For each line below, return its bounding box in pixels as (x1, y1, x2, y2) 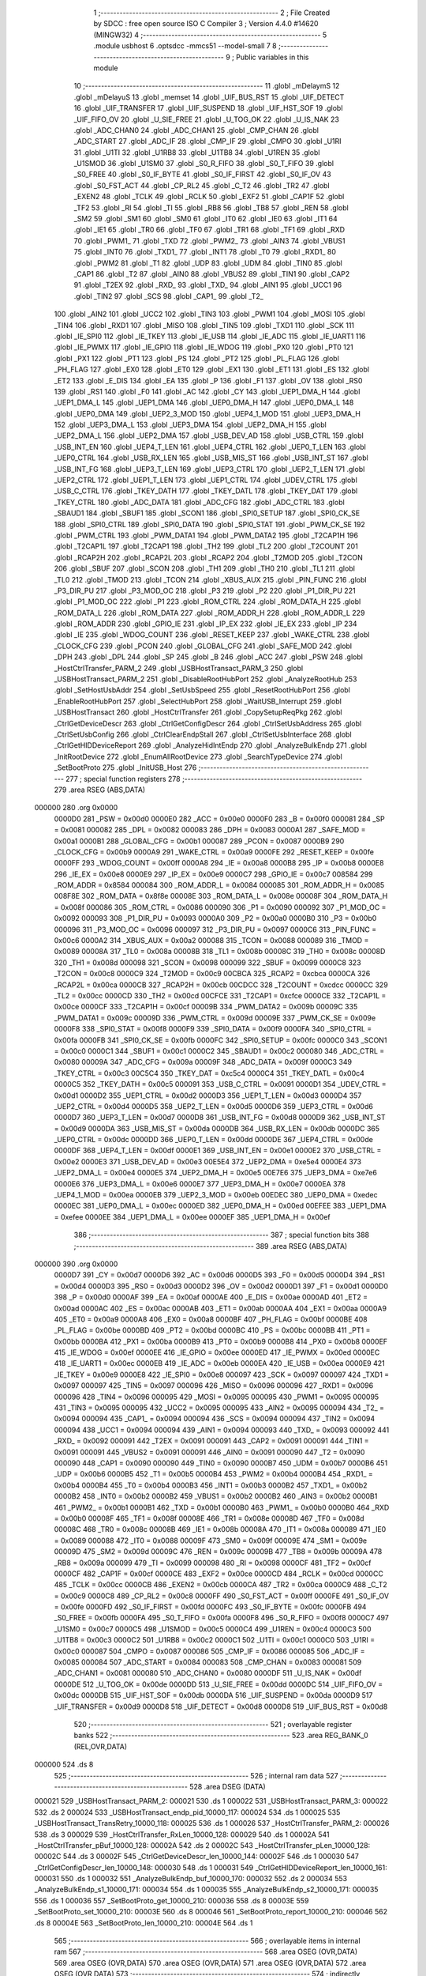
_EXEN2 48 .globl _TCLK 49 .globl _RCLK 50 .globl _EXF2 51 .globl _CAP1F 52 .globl (73, 192, 345, 202)
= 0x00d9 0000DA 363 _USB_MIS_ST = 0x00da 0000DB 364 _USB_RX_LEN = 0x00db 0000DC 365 (54, 1123, 380, 1133)
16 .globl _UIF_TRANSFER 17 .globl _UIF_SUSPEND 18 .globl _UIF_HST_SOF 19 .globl (73, 104, 343, 113)
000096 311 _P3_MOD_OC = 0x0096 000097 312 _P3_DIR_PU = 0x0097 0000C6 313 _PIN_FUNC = (54, 925, 377, 934)
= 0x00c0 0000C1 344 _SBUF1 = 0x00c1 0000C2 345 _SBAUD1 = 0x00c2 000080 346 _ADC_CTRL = (54, 1046, 385, 1055)
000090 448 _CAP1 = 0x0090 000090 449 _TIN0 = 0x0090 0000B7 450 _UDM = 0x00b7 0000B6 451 (54, 1458, 388, 1468)
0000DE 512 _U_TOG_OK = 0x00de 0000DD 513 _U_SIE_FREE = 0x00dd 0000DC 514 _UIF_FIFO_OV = (54, 1680, 383, 1689)
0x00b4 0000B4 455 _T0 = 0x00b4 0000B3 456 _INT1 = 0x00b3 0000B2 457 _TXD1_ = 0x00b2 (54, 1480, 368, 1490)
